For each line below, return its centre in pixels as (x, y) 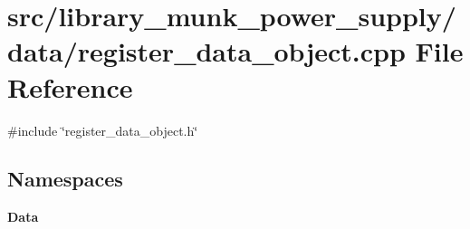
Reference (70, 86)
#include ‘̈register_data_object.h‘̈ (103, 130)
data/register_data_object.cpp (206, 51)
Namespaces (65, 179)
